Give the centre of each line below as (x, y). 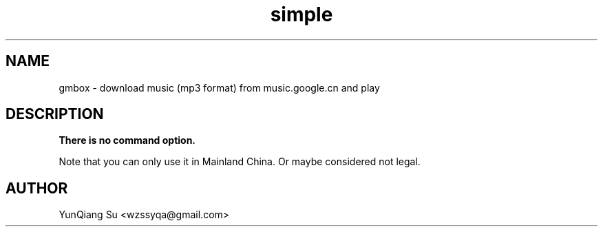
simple (301, 14)
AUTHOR (37, 188)
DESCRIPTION (55, 114)
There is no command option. (127, 140)
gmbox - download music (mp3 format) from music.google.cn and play (219, 87)
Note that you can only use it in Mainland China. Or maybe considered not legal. (240, 162)
